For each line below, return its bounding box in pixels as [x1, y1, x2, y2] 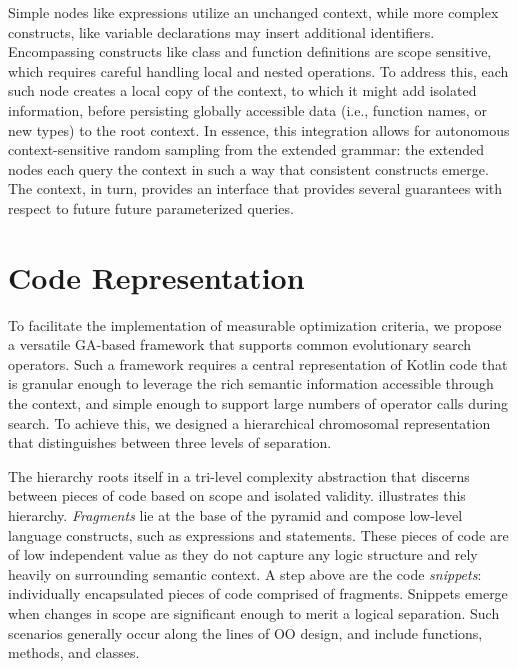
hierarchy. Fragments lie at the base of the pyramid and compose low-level [8, 505, 463, 525]
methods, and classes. [8, 642, 140, 663]
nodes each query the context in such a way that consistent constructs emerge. [8, 158, 489, 179]
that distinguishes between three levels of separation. [8, 432, 332, 453]
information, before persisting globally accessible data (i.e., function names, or [8, 99, 487, 120]
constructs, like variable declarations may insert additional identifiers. [8, 21, 435, 42]
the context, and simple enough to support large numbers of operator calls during [8, 393, 508, 414]
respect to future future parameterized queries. [8, 197, 294, 218]
